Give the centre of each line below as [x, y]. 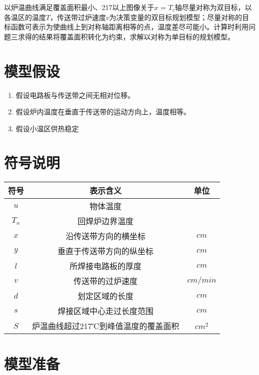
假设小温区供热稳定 [47, 128]
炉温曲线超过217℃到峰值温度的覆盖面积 [106, 326]
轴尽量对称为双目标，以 [213, 7]
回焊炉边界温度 [106, 221]
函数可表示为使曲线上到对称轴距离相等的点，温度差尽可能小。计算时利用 [129, 27]
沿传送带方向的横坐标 [106, 236]
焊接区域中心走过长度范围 [106, 311]
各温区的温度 [25, 17]
